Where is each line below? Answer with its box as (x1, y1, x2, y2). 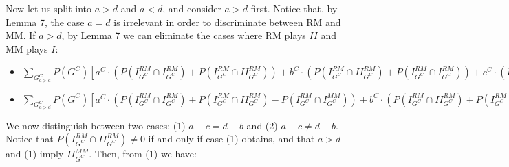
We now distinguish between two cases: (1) (6, 118, 186, 132)
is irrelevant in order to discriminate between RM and (113, 14, 341, 29)
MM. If (6, 28, 36, 42)
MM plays (6, 41, 48, 55)
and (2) (246, 118, 278, 132)
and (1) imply (6, 146, 64, 161)
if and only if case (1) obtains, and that (148, 131, 315, 146)
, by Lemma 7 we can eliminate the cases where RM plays (61, 28, 306, 42)
